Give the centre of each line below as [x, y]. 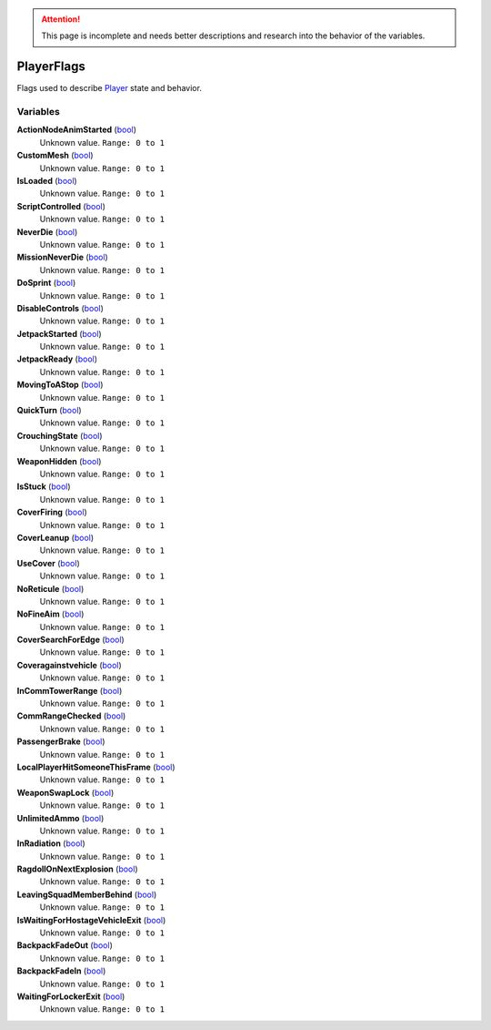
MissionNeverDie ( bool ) [62, 257]
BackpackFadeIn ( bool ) [61, 971]
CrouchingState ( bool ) [60, 435]
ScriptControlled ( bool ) [61, 206]
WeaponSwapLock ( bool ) [65, 792]
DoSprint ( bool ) [46, 283]
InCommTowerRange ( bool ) [70, 690]
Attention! [61, 19]
